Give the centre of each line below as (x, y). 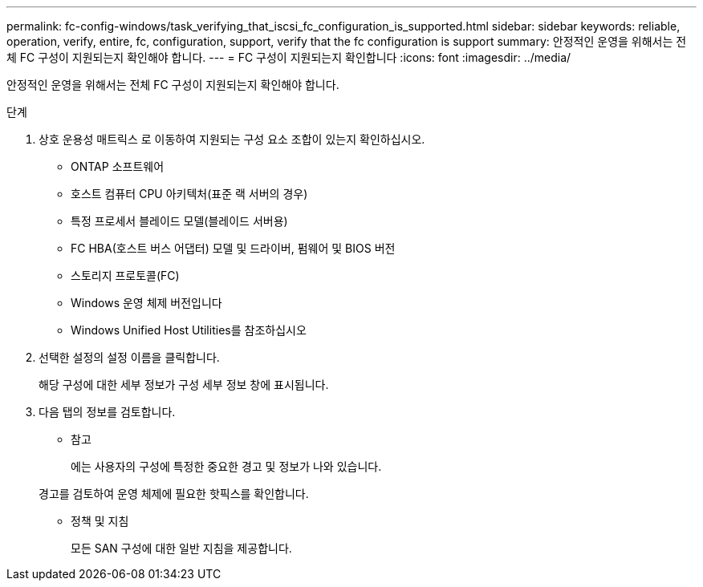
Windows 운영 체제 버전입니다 (146, 303)
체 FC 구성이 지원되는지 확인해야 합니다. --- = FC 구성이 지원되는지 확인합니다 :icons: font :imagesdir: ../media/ (289, 57)
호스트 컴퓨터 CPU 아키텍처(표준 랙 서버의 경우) (189, 194)
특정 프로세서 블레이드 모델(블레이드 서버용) (179, 221)
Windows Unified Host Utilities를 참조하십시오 (189, 330)
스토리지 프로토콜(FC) (125, 275)
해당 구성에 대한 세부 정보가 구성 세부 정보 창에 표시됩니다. (184, 385)
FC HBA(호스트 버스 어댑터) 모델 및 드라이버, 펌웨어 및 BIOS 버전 (233, 248)
